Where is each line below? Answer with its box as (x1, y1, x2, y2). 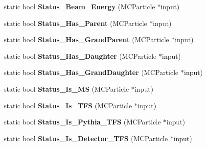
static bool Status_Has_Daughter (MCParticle (4, 50, 157, 61)
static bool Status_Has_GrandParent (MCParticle (4, 34, 169, 45)
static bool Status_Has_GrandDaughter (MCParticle (4, 67, 179, 77)
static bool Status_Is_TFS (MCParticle (4, 100, 132, 110)
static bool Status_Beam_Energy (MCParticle (4, 1, 155, 11)
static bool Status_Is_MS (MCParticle (4, 83, 129, 94)
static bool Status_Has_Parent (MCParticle (4, 18, 147, 28)
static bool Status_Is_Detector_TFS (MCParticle (4, 133, 168, 143)
